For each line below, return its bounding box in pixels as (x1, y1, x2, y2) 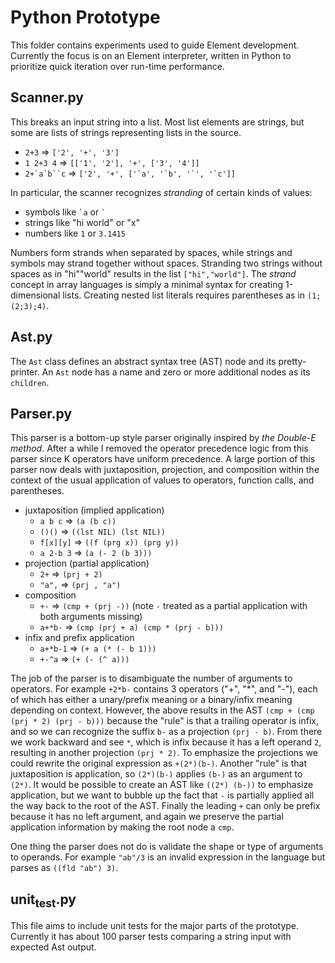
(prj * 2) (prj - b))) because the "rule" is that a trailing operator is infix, (10, 715, 319, 727)
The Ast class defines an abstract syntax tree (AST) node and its (10, 355, 277, 367)
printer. (10, 366, 40, 378)
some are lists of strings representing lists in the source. (10, 126, 242, 138)
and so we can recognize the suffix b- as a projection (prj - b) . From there (10, 726, 323, 738)
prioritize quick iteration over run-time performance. (10, 60, 225, 72)
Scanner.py (10, 89, 84, 106)
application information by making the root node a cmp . (10, 821, 235, 833)
